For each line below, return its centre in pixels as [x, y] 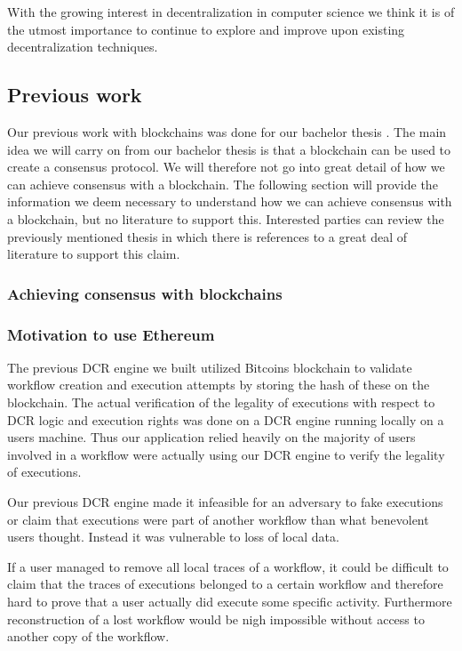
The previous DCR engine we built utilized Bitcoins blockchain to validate [210, 367]
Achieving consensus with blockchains [145, 293]
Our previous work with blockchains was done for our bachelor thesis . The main [227, 131]
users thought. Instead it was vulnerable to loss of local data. [173, 537]
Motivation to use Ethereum [111, 334]
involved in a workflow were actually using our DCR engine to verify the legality [226, 454]
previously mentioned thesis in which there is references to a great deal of [207, 236]
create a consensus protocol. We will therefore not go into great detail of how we [226, 167]
